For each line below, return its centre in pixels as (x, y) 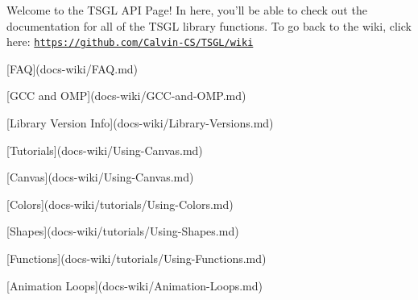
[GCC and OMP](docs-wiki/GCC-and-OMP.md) (126, 96)
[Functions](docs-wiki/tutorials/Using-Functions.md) (137, 258)
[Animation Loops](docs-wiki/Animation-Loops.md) (135, 285)
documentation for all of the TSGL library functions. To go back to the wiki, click (209, 25)
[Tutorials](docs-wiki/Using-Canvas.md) (105, 150)
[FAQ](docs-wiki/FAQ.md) (72, 68)
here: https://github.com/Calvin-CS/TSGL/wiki (130, 42)
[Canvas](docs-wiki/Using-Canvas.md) (100, 177)
